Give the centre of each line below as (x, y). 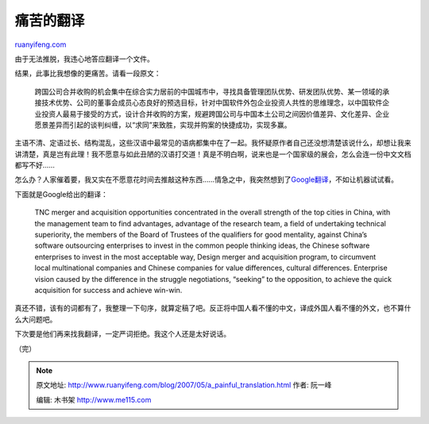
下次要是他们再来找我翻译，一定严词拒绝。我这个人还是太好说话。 (122, 334)
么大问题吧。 (36, 319)
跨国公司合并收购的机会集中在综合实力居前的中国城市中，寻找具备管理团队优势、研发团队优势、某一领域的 (209, 91)
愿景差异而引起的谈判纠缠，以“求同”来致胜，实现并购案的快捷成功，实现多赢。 (163, 125)
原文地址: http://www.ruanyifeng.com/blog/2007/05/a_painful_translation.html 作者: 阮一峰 (184, 385)
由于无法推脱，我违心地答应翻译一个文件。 (84, 59)
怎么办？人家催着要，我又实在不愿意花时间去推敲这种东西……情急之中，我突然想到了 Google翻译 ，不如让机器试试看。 (207, 179)
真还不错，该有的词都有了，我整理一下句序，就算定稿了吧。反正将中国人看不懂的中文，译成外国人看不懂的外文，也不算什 (213, 308)
